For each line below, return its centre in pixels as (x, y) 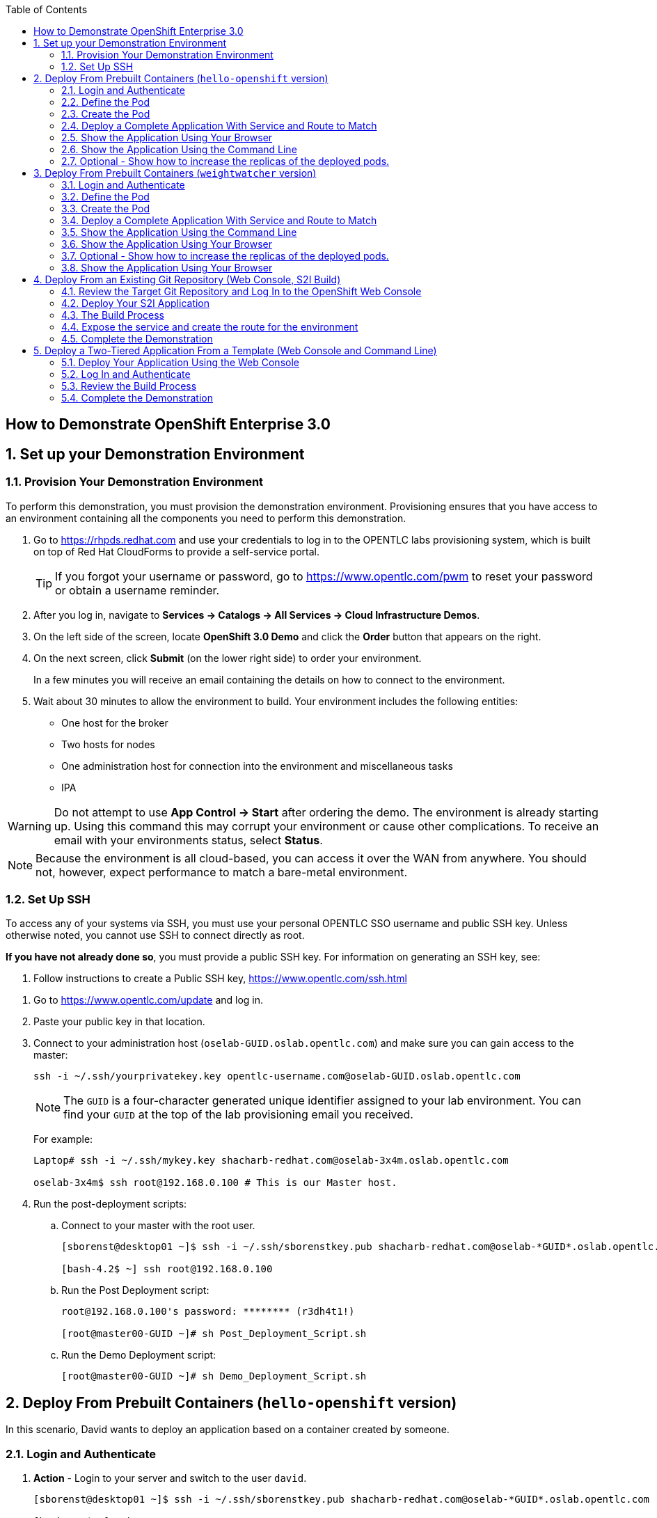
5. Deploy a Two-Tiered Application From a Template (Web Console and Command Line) (235, 350)
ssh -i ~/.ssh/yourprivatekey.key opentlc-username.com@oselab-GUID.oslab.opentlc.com (277, 1076)
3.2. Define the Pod (105, 197)
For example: (63, 1139)
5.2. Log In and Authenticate (126, 374)
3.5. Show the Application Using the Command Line (179, 232)
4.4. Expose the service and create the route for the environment (210, 327)
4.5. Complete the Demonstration (137, 339)
